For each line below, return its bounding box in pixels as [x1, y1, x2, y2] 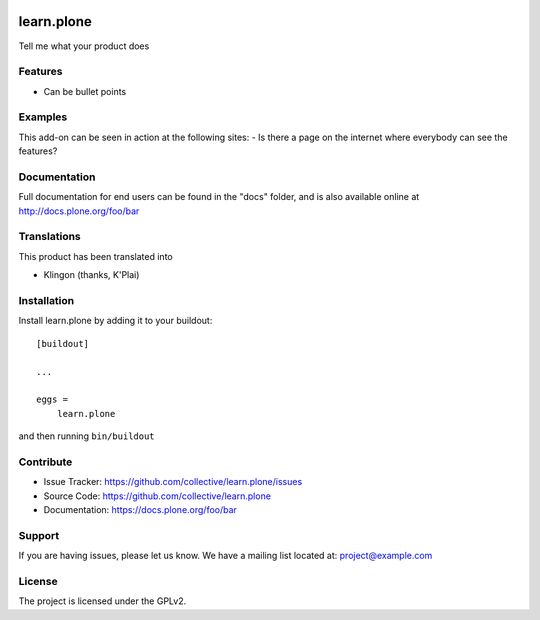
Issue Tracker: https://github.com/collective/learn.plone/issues [43, 476, 303, 488]
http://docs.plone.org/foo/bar [18, 205, 140, 217]
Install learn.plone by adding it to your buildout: [18, 315, 213, 327]
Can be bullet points [43, 85, 127, 97]
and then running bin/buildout [18, 430, 155, 442]
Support [18, 528, 60, 542]
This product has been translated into [18, 250, 174, 262]
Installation [18, 294, 75, 308]
